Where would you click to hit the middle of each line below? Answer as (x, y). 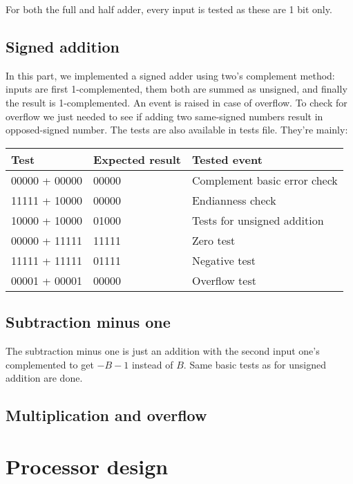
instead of (152, 364)
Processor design (87, 466)
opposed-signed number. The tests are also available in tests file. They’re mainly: (177, 130)
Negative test (224, 260)
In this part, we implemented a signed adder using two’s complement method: (170, 75)
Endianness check (234, 200)
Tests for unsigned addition (258, 220)
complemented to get (50, 364)
